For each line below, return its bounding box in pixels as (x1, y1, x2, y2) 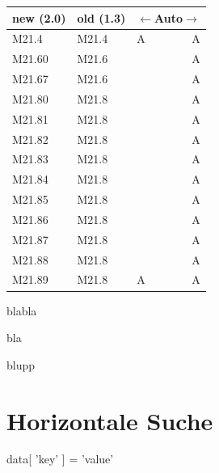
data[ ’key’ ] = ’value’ (6, 450, 114, 467)
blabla (6, 302, 37, 319)
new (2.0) (12, 9, 66, 26)
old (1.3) (77, 9, 126, 26)
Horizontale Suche (6, 403, 213, 437)
